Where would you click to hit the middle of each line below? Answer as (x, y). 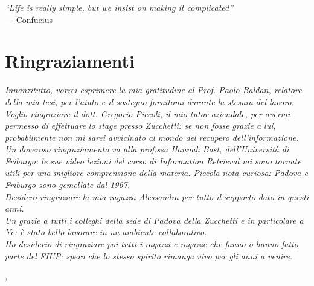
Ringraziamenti (70, 61)
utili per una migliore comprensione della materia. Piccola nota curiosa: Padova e (156, 173)
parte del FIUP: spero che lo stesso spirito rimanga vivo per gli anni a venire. (149, 255)
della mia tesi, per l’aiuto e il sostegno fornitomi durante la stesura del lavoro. (150, 101)
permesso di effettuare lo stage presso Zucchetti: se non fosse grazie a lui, (140, 125)
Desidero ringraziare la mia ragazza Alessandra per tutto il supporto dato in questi (157, 196)
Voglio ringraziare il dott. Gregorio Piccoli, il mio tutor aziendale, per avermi (148, 113)
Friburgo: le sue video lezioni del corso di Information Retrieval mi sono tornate (153, 161)
